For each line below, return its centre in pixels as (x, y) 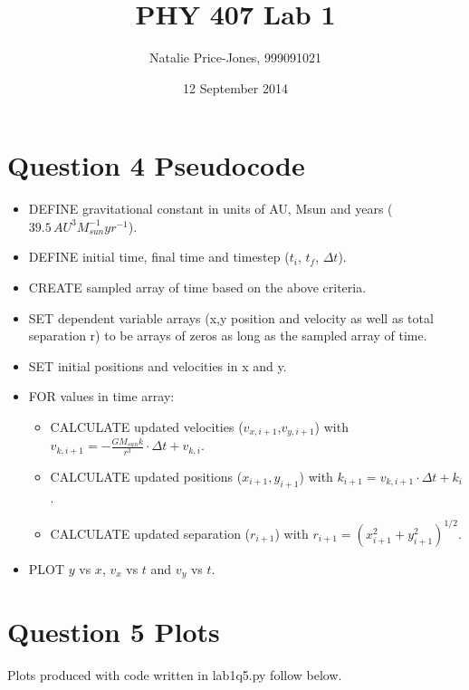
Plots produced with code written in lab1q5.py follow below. (175, 675)
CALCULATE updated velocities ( (147, 426)
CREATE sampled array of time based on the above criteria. (197, 287)
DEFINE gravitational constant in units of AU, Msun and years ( (211, 209)
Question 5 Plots (114, 632)
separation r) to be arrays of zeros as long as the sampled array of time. (228, 335)
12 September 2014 (235, 87)
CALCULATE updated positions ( (146, 476)
